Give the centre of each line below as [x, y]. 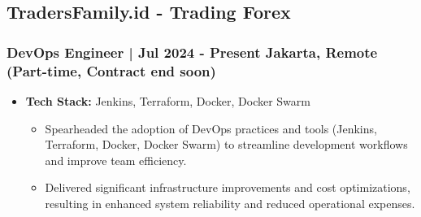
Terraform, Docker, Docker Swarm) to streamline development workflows [226, 144]
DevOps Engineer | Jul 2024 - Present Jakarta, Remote [192, 52]
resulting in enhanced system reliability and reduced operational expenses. [230, 203]
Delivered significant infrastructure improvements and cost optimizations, [228, 187]
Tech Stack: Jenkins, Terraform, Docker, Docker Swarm [168, 100]
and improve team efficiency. [116, 160]
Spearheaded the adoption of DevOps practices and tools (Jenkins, [211, 128]
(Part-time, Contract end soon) [111, 70]
